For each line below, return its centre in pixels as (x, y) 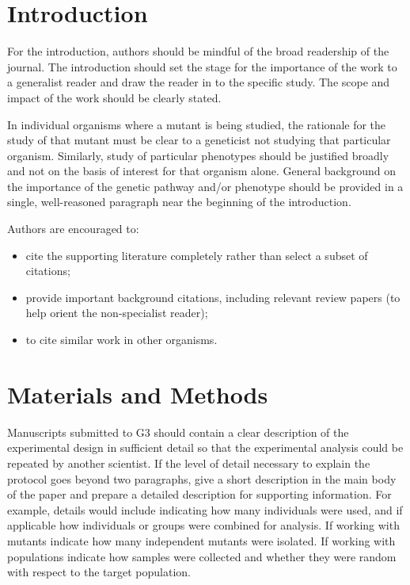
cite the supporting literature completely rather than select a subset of (197, 255)
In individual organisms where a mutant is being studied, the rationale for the (197, 124)
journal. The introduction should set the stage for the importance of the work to (202, 66)
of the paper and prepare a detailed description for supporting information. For (199, 494)
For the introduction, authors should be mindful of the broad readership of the (198, 51)
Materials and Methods (138, 394)
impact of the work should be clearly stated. (114, 97)
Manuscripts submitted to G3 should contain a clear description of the (178, 432)
